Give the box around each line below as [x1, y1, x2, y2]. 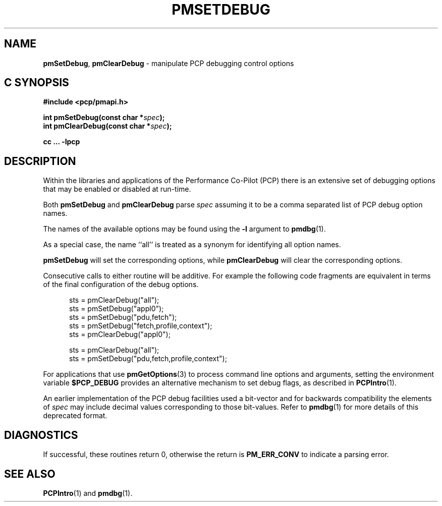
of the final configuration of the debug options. [43, 280, 199, 289]
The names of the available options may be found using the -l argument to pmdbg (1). [43, 224, 326, 234]
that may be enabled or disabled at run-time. [43, 185, 191, 194]
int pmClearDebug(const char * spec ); [43, 122, 172, 131]
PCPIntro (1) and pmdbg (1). [43, 488, 133, 497]
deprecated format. [43, 411, 107, 420]
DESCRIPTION [4, 154, 76, 167]
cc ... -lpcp [43, 137, 80, 146]
